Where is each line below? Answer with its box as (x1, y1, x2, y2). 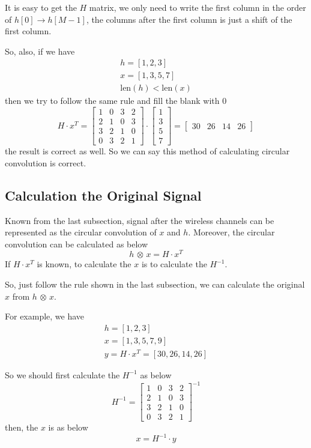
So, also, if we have (5, 44, 75, 57)
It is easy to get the (5, 1, 77, 13)
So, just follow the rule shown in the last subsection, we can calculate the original (5, 278, 305, 291)
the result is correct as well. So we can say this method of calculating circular (5, 145, 290, 157)
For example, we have (5, 310, 85, 322)
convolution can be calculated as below (5, 237, 148, 250)
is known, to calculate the (37, 258, 131, 270)
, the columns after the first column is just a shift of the (86, 13, 292, 25)
